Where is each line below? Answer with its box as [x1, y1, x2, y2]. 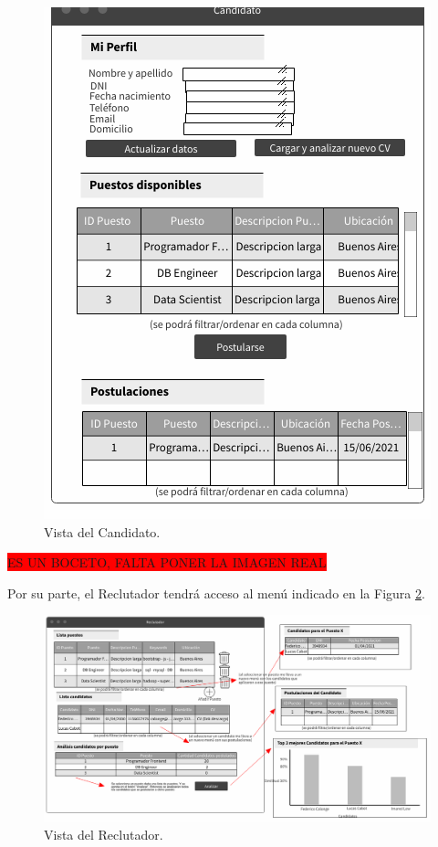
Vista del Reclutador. [44, 825, 163, 844]
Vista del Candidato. [44, 522, 161, 541]
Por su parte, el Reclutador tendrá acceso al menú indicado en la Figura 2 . [7, 583, 425, 602]
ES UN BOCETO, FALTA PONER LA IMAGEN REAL [7, 553, 327, 572]
